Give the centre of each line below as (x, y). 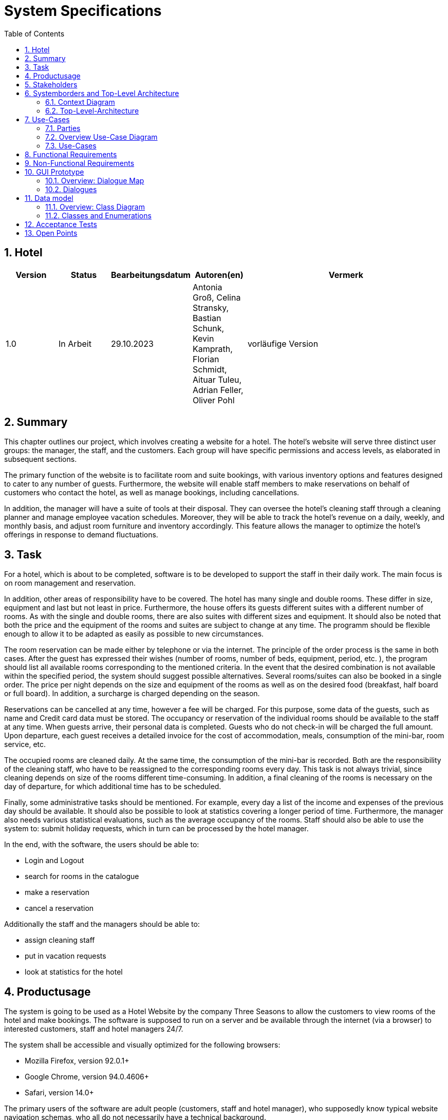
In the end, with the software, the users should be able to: (102, 845)
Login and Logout (54, 861)
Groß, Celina (217, 297)
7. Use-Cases (47, 119)
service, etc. (25, 744)
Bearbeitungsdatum (151, 275)
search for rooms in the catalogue (82, 876)
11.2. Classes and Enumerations (98, 215)
